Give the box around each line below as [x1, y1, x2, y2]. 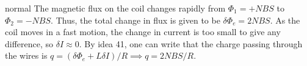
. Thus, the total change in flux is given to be [51, 13, 220, 26]
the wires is [5, 49, 48, 62]
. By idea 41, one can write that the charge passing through [79, 37, 303, 50]
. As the [270, 13, 300, 26]
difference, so [5, 37, 54, 50]
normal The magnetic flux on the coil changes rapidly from [5, 2, 226, 14]
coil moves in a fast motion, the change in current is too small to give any [5, 25, 281, 38]
